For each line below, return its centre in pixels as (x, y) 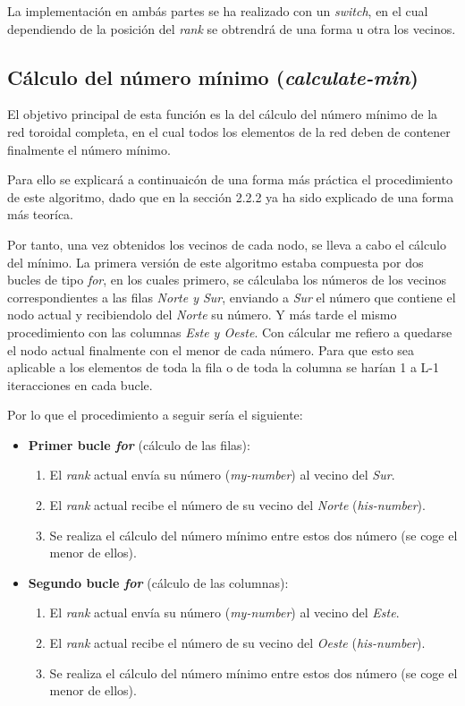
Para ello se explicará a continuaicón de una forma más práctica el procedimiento (230, 179)
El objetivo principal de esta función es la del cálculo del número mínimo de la (223, 114)
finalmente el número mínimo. (89, 149)
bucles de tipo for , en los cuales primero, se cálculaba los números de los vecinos (227, 280)
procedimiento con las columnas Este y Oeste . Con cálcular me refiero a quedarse (230, 332)
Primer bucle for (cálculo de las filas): (139, 444)
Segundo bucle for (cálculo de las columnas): (158, 582)
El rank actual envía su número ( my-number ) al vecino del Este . (224, 612)
